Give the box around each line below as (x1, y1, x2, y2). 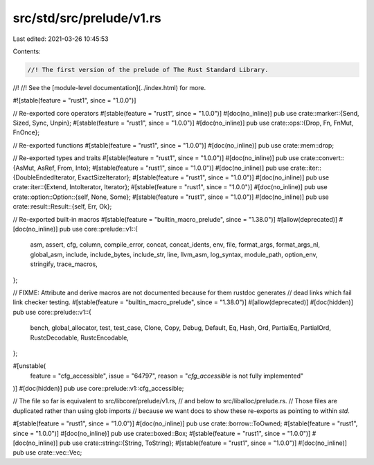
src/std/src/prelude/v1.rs (12, 10, 162, 26)
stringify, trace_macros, (30, 260, 98, 268)
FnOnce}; (12, 128, 40, 137)
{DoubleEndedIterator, (12, 173, 76, 182)
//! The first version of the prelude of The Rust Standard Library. (27, 66, 269, 73)
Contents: (12, 47, 41, 55)
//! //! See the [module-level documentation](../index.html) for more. (12, 83, 206, 91)
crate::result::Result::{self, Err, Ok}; (12, 202, 112, 211)
